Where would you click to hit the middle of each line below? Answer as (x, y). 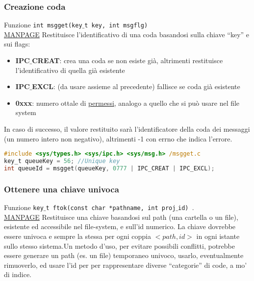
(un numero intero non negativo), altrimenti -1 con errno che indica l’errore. (118, 138)
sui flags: (17, 44)
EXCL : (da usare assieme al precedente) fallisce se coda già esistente (136, 86)
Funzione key (24, 207)
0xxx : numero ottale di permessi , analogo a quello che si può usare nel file (127, 103)
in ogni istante (218, 236)
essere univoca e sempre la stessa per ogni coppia (77, 236)
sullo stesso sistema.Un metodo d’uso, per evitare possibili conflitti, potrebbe (119, 246)
